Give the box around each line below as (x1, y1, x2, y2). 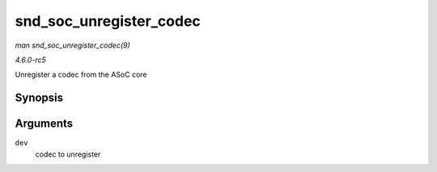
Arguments (15, 117, 74, 131)
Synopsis (15, 91, 64, 105)
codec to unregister (35, 149, 101, 159)
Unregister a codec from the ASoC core (15, 69, 147, 80)
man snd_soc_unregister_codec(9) (15, 40, 131, 50)
